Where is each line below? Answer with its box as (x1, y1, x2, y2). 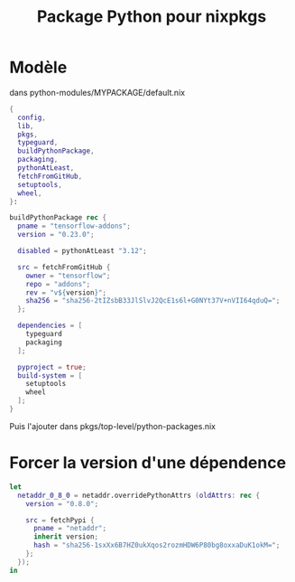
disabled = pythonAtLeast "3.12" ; (17, 247, 147, 256)
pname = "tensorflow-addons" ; (17, 221, 131, 231)
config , (17, 113, 47, 122)
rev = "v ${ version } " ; (25, 287, 106, 297)
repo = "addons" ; (25, 279, 91, 288)
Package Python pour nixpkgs (36, 6, 267, 27)
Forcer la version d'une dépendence (9, 453, 287, 474)
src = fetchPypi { (25, 515, 95, 525)
